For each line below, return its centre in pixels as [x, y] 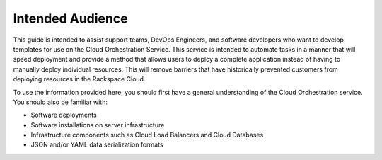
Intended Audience [70, 18]
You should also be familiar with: [60, 102]
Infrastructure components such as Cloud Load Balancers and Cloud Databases [147, 135]
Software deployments [64, 115]
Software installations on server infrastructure [98, 125]
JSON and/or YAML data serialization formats [97, 144]
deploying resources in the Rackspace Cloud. [79, 79]
